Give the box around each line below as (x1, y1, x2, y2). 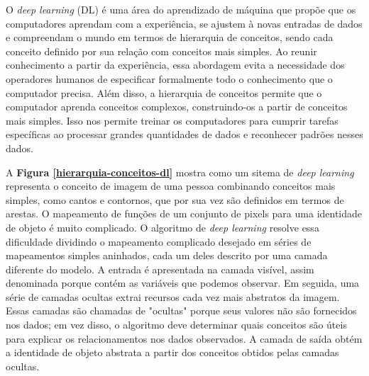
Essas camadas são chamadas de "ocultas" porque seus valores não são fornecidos (6, 303, 357, 318)
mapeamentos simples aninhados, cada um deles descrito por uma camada (6, 248, 328, 263)
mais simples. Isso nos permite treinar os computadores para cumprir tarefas (6, 113, 338, 127)
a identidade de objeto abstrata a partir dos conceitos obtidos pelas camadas (6, 345, 339, 360)
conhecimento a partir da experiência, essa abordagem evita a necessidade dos (6, 57, 345, 72)
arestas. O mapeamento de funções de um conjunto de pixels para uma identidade (6, 206, 363, 221)
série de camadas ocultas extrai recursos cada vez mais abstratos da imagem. (6, 289, 340, 304)
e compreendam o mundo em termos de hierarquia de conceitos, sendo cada (6, 30, 334, 45)
